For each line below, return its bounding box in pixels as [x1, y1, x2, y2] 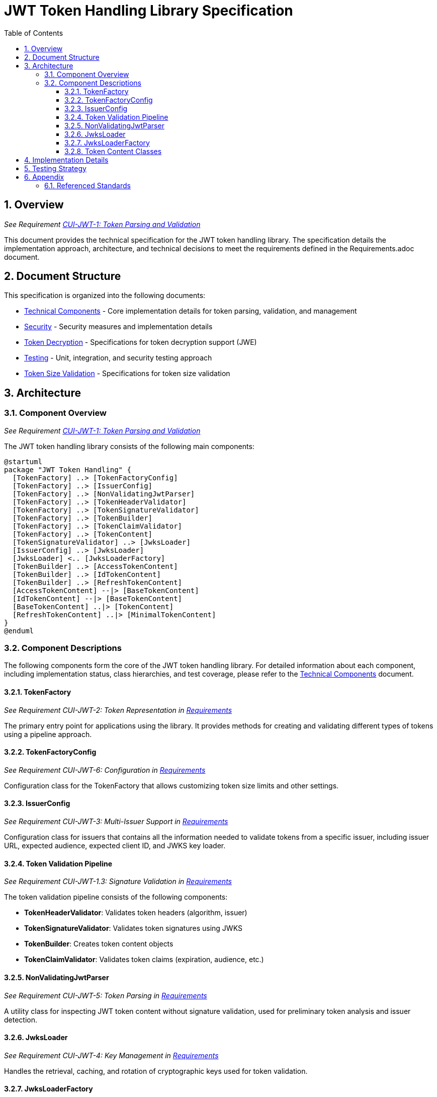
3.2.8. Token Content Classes [64, 147, 162, 156]
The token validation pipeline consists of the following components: [4, 893, 228, 902]
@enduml [4, 626, 34, 635]
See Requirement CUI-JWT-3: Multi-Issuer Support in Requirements [4, 817, 228, 826]
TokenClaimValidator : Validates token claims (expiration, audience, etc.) [24, 955, 264, 964]
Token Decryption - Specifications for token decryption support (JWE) [24, 338, 257, 347]
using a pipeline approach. [4, 729, 92, 739]
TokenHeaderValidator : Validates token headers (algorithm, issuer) [24, 908, 247, 917]
